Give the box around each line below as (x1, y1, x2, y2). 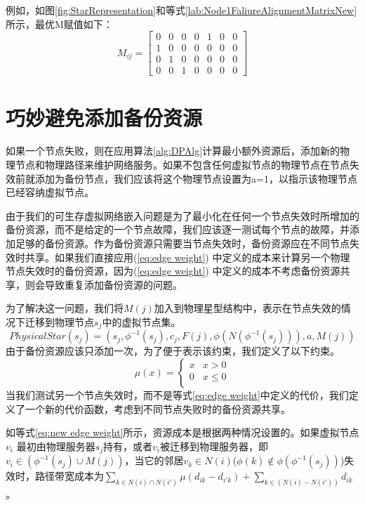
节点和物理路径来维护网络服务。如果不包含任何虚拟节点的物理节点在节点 (15, 157, 350, 172)
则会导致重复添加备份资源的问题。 (25, 277, 182, 291)
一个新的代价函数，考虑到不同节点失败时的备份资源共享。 (25, 401, 291, 416)
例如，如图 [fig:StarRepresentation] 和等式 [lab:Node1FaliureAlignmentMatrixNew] (6, 3, 357, 17)
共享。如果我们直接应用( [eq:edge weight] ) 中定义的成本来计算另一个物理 (25, 249, 350, 264)
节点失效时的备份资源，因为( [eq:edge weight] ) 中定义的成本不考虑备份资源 (6, 263, 340, 278)
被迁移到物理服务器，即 (160, 438, 269, 453)
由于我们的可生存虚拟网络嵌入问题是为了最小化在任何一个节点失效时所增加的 (6, 208, 359, 223)
